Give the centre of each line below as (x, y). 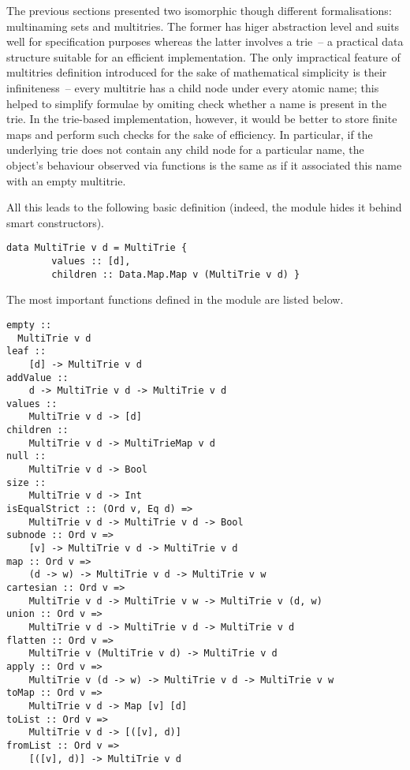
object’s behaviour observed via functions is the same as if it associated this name (204, 164)
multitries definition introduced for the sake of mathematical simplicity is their (197, 72)
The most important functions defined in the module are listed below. (175, 299)
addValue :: (37, 378)
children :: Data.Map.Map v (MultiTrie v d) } (176, 274)
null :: (26, 456)
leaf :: (26, 351)
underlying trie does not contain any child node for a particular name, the (185, 150)
